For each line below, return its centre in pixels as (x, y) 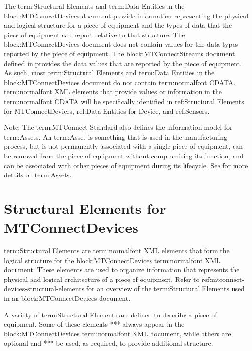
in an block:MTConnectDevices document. (67, 298)
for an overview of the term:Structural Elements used (165, 289)
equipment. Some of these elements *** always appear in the (94, 324)
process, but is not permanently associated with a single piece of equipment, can (124, 146)
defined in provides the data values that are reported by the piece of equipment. (123, 63)
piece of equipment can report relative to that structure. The (94, 34)
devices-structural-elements (44, 289)
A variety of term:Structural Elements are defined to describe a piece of (110, 314)
